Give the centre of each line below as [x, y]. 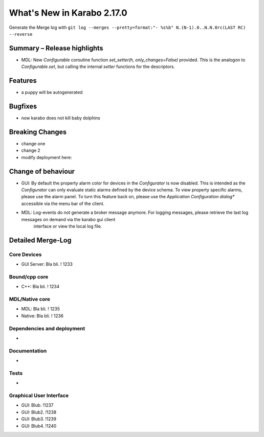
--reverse [21, 34]
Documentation [28, 351]
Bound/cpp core [29, 276]
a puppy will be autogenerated [52, 92]
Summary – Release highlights [56, 48]
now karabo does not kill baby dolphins [61, 118]
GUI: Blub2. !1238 [39, 412]
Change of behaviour [42, 171]
